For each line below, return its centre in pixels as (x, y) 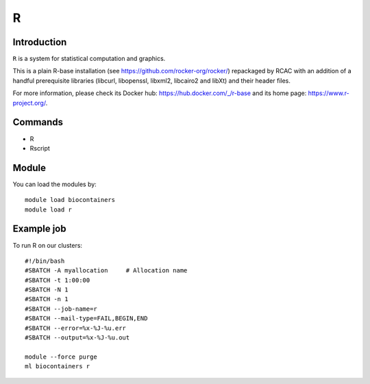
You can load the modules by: (55, 184)
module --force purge (61, 357)
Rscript (40, 148)
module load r (48, 209)
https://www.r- (329, 93)
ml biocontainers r (58, 367)
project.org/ (29, 103)
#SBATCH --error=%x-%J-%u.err (76, 328)
